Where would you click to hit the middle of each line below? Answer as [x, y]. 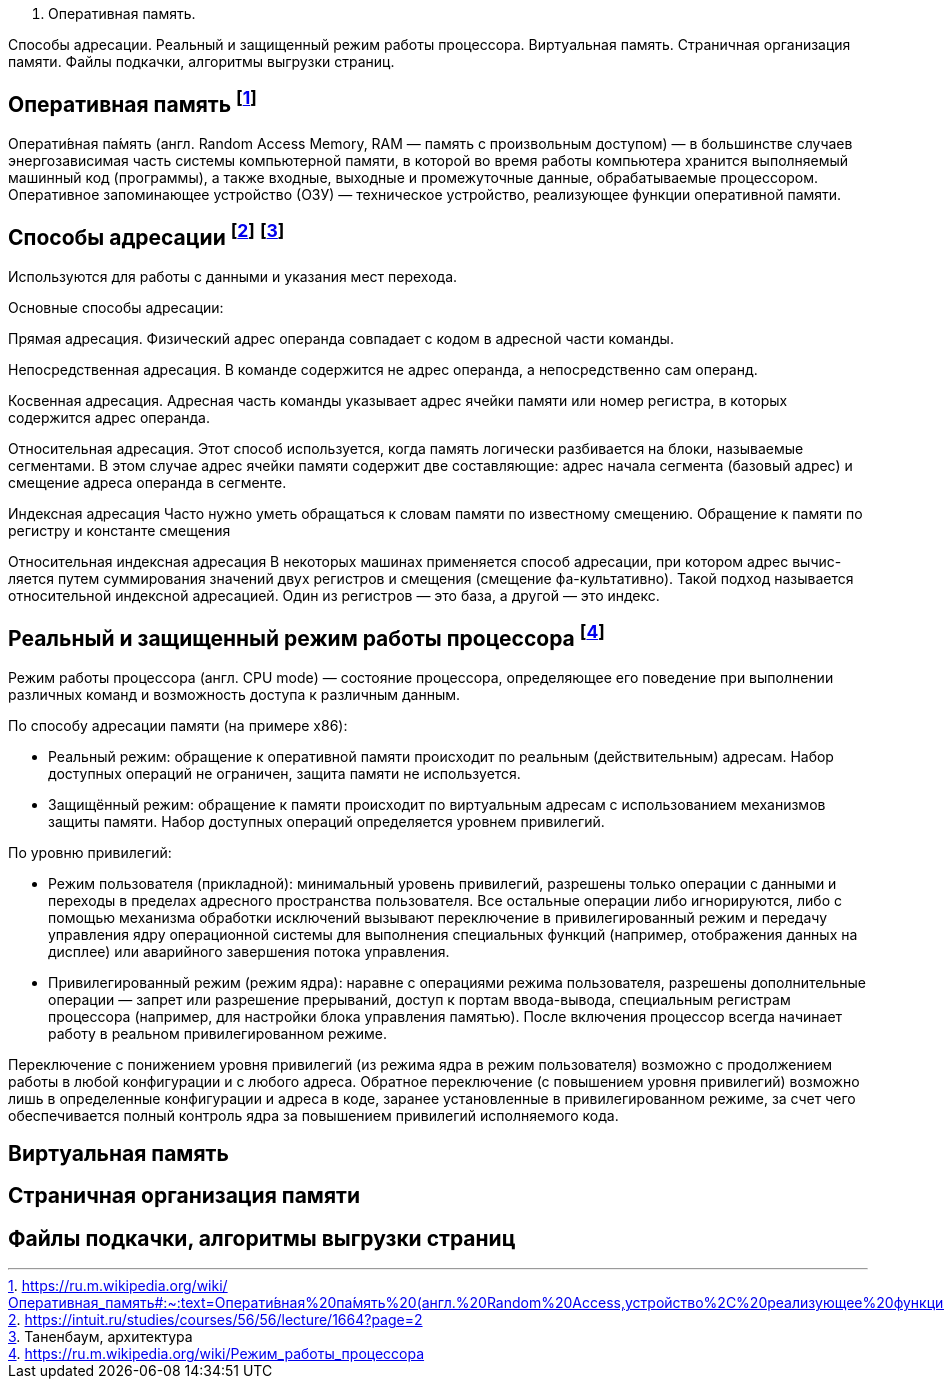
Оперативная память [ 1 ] [132, 102]
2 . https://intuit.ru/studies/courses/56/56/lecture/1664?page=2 [215, 1320]
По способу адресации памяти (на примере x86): [178, 725]
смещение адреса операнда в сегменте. [147, 482]
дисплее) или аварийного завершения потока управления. [249, 951]
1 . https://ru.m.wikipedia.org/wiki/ [118, 1286]
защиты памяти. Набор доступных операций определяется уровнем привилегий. [326, 821]
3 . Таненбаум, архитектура [100, 1337]
